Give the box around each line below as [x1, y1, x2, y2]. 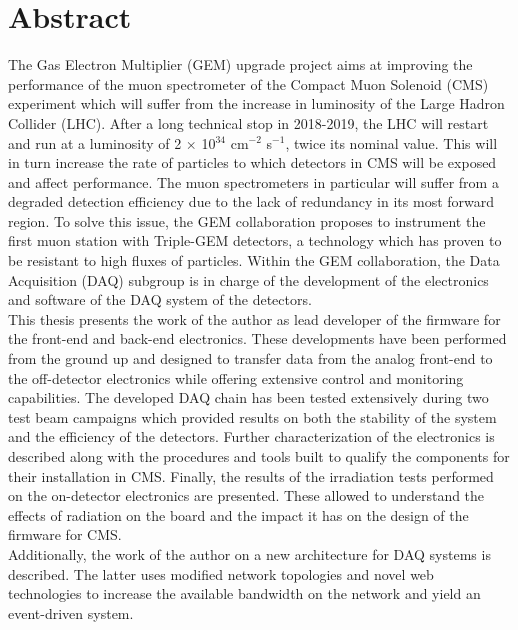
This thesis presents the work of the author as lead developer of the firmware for [8, 308, 501, 329]
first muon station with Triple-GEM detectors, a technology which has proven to [8, 230, 502, 251]
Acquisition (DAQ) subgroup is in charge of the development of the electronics [8, 269, 489, 290]
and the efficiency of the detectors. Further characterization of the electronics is [8, 426, 495, 447]
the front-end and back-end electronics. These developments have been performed [8, 328, 507, 349]
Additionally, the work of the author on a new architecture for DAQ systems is [8, 543, 491, 564]
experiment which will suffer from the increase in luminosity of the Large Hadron [8, 93, 505, 114]
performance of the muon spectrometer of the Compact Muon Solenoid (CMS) [8, 73, 489, 94]
